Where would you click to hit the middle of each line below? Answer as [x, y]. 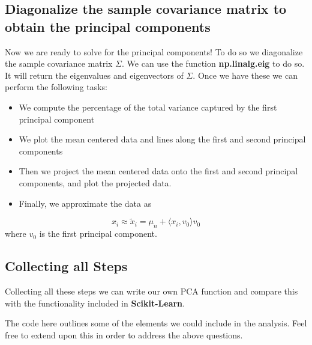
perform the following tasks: [56, 87]
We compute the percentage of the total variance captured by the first [148, 107]
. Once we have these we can [245, 75]
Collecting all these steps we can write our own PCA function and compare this [151, 291]
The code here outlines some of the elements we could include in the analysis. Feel [156, 323]
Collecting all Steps [66, 266]
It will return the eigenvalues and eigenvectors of [94, 75]
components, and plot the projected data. [95, 182]
